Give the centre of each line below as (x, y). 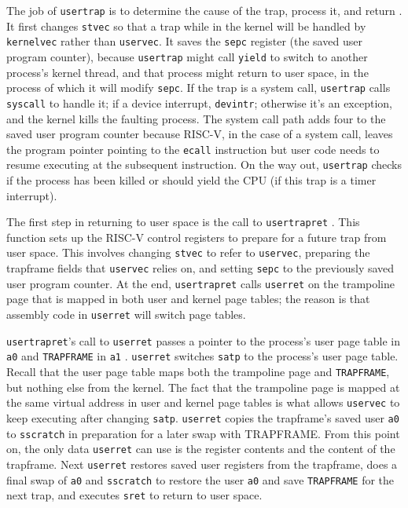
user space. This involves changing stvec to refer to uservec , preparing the (188, 252)
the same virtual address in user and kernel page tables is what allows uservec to (203, 402)
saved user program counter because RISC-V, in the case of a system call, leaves (200, 134)
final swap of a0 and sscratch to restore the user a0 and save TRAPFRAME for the (200, 479)
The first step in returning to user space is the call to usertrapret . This (183, 222)
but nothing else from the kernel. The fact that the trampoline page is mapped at (203, 387)
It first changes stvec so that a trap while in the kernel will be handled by (186, 26)
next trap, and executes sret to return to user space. (134, 495)
